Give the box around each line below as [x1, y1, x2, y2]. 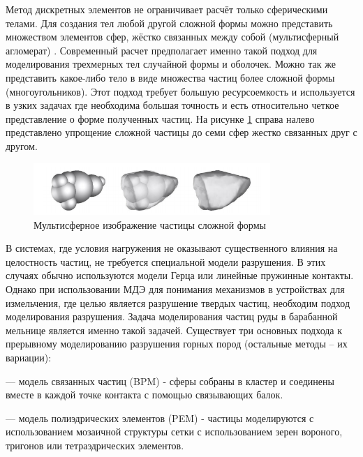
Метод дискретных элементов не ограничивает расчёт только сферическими [6, 2, 328, 16]
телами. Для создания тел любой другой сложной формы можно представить [6, 15, 333, 30]
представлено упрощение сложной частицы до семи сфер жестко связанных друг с [6, 125, 357, 140]
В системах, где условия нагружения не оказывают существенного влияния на [6, 241, 338, 255]
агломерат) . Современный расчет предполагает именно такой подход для [6, 43, 318, 57]
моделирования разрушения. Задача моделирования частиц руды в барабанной [6, 309, 338, 324]
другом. [6, 138, 38, 153]
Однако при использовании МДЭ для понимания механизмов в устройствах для [6, 282, 345, 296]
